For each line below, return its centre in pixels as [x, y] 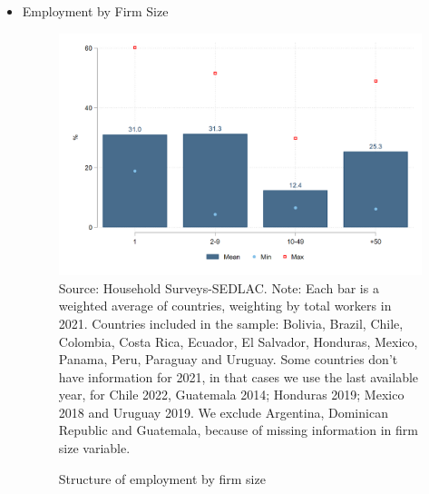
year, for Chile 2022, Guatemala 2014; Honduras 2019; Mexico [231, 395]
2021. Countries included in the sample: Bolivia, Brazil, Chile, [231, 323]
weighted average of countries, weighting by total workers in [225, 306]
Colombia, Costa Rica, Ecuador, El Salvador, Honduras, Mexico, [238, 341]
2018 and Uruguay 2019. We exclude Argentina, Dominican [223, 412]
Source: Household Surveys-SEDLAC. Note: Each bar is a [219, 287]
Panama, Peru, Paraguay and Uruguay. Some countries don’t [228, 359]
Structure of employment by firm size [162, 478]
